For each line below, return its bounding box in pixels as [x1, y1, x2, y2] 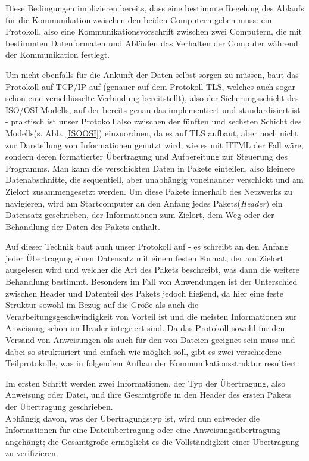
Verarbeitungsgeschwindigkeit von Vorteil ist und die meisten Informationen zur [5, 310, 297, 322]
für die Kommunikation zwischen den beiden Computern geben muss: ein [5, 13, 272, 26]
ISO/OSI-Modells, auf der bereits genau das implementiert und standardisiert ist [5, 103, 301, 116]
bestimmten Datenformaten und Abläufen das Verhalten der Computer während [5, 36, 298, 49]
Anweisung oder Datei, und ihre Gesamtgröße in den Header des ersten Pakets [5, 388, 292, 401]
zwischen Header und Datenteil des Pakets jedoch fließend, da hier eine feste [5, 286, 284, 299]
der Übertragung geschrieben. [5, 400, 113, 412]
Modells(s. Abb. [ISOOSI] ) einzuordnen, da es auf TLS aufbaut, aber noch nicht [5, 126, 298, 139]
